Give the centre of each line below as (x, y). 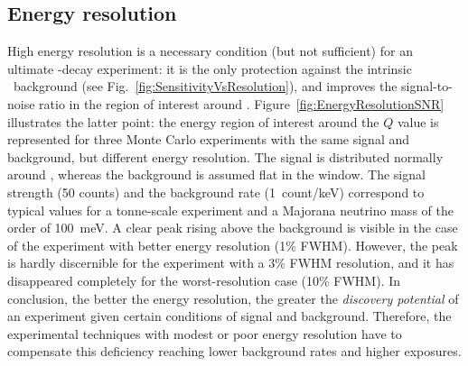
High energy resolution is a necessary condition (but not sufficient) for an (210, 51)
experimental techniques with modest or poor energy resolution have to (205, 333)
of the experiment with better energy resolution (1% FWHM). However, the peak (233, 245)
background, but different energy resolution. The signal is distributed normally (225, 156)
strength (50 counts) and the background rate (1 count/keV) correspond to (216, 192)
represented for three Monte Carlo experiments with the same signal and (209, 139)
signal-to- (427, 86)
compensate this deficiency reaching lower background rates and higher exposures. (234, 351)
